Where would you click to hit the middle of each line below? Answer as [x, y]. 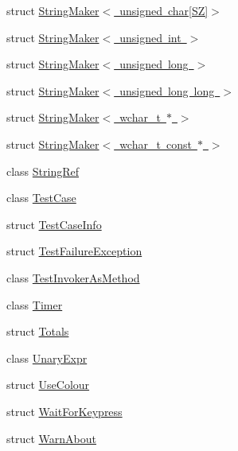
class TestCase [41, 198]
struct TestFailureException [74, 251]
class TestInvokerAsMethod [73, 277]
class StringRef [43, 171]
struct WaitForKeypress [64, 411]
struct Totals [38, 331]
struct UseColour [48, 385]
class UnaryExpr [47, 358]
